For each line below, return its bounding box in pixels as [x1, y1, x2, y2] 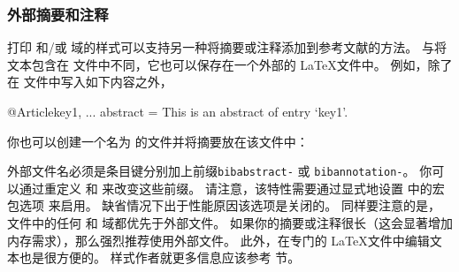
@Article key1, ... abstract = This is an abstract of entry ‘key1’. [7, 102, 348, 120]
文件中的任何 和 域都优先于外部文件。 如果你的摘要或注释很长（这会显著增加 [7, 214, 453, 232]
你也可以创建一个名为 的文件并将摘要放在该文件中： [7, 132, 309, 150]
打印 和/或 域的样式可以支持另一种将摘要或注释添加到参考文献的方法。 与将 [7, 38, 447, 57]
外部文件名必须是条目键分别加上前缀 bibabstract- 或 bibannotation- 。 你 [7, 162, 432, 180]
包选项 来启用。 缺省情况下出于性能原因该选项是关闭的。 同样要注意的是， [7, 196, 440, 215]
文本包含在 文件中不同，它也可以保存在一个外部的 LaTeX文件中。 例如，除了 [7, 55, 453, 73]
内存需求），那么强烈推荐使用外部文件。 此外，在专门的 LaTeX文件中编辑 [7, 230, 430, 249]
